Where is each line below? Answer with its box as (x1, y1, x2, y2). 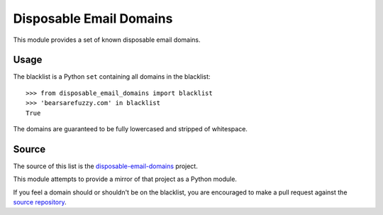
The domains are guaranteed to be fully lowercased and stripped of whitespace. (13, 125, 248, 133)
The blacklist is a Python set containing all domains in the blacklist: (13, 72, 211, 81)
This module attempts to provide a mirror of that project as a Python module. (13, 175, 238, 184)
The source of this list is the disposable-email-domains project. (13, 162, 198, 170)
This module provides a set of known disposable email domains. (13, 35, 201, 44)
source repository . (13, 198, 67, 206)
